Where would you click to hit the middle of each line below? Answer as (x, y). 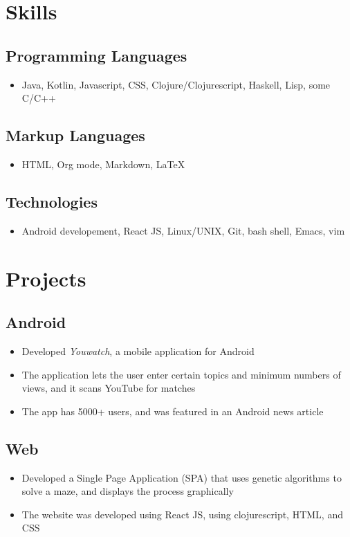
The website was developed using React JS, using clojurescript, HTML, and (182, 514)
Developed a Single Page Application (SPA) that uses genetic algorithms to (182, 477)
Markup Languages (75, 135)
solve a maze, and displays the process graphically (128, 491)
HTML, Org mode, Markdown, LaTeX (103, 164)
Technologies (52, 201)
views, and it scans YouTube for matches (109, 388)
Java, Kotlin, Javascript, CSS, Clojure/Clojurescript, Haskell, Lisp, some (176, 84)
